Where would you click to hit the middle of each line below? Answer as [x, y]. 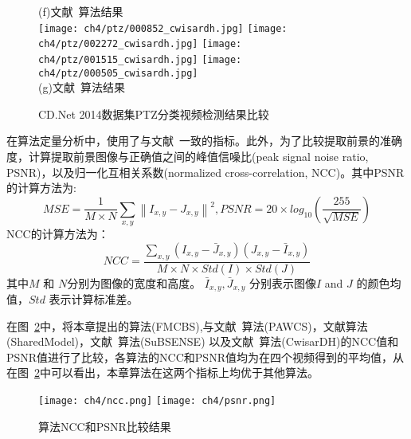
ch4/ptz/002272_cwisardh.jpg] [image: [140, 44]
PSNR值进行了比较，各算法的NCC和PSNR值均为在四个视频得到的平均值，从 [205, 357]
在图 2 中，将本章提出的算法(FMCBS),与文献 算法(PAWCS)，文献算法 [187, 325]
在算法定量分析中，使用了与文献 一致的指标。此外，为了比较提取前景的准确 [204, 141]
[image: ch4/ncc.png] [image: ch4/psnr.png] [157, 401]
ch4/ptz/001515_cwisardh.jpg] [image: [140, 59]
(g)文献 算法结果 [82, 87]
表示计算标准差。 [94, 299]
